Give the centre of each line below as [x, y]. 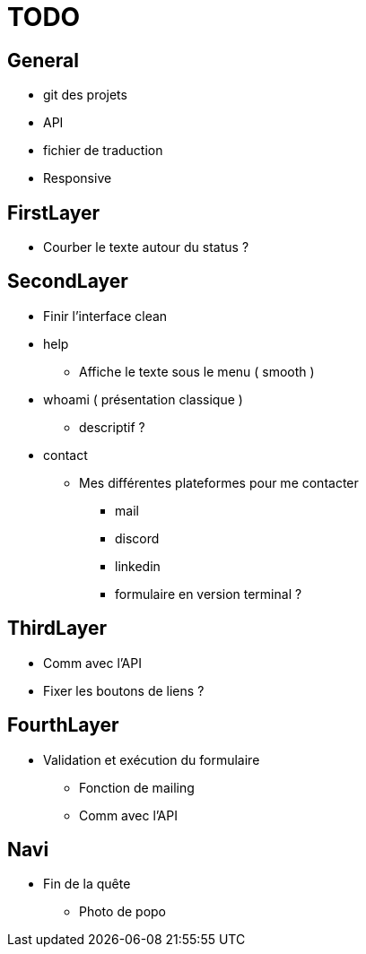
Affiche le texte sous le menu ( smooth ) [197, 371]
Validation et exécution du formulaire [152, 759]
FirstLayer [54, 212]
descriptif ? [112, 427]
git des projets [85, 95]
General [44, 60]
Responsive [78, 178]
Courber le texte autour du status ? [146, 247]
